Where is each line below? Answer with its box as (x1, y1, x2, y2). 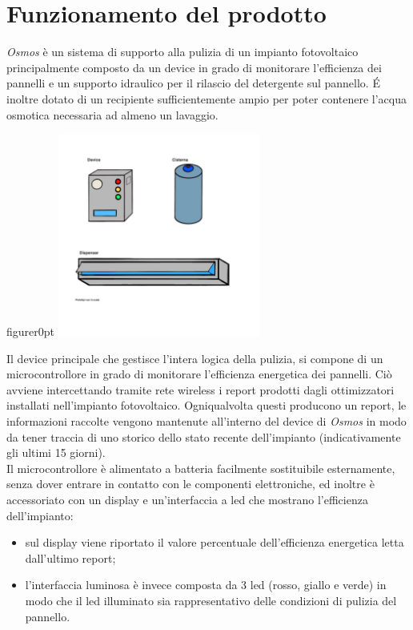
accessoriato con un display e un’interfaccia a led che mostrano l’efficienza (6, 491, 368, 508)
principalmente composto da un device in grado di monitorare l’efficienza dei (6, 59, 382, 75)
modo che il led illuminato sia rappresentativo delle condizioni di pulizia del (25, 592, 397, 608)
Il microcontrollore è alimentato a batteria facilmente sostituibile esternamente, (6, 459, 395, 476)
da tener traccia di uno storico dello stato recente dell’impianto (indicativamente (6, 428, 401, 445)
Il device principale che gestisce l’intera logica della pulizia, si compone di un (6, 349, 383, 366)
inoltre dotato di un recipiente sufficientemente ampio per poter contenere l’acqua (6, 90, 407, 107)
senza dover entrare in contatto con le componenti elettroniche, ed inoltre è (6, 475, 375, 492)
